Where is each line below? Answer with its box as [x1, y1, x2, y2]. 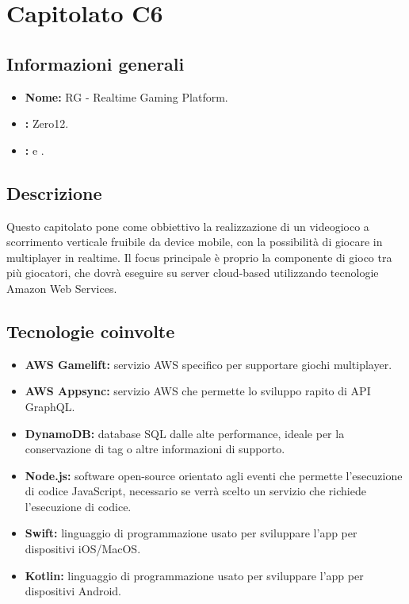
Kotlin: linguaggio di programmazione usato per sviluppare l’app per [25, 567, 364, 583]
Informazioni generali [6, 51, 185, 75]
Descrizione [6, 180, 102, 205]
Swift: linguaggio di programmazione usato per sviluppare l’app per [25, 525, 357, 541]
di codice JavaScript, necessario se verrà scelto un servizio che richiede [25, 483, 366, 499]
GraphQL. [25, 398, 75, 414]
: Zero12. [25, 115, 69, 132]
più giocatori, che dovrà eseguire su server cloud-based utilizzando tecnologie [6, 264, 379, 281]
